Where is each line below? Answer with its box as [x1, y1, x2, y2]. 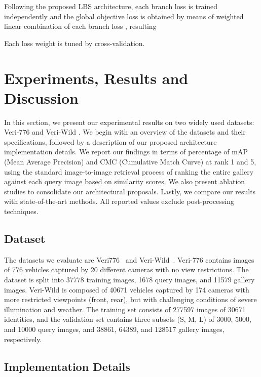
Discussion [4, 87, 79, 108]
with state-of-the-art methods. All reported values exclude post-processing [4, 196, 235, 206]
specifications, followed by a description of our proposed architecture [4, 136, 217, 147]
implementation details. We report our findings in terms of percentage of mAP [4, 146, 248, 157]
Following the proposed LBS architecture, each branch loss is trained [4, 1, 218, 11]
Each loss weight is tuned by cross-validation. [4, 37, 145, 48]
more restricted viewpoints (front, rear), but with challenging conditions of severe [4, 294, 257, 305]
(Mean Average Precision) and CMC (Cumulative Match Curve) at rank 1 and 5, [4, 156, 256, 167]
